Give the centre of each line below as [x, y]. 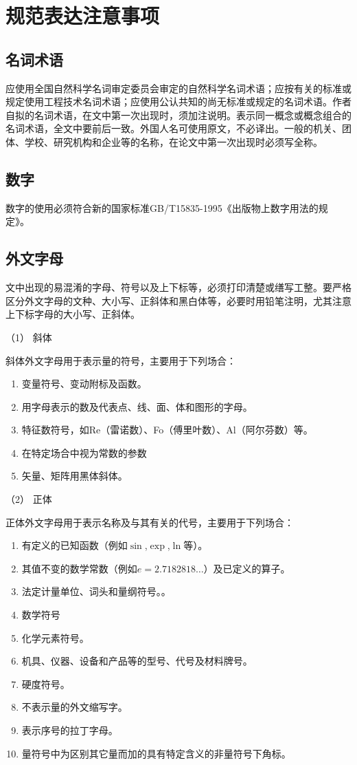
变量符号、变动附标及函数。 [84, 384]
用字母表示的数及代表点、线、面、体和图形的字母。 [137, 406]
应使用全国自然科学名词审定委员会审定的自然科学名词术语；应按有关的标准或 [178, 88]
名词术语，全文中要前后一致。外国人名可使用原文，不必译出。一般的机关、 [174, 128]
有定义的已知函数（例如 [74, 545]
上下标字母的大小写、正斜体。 [73, 314]
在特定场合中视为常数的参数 [84, 452]
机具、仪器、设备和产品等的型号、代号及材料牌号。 [137, 661]
